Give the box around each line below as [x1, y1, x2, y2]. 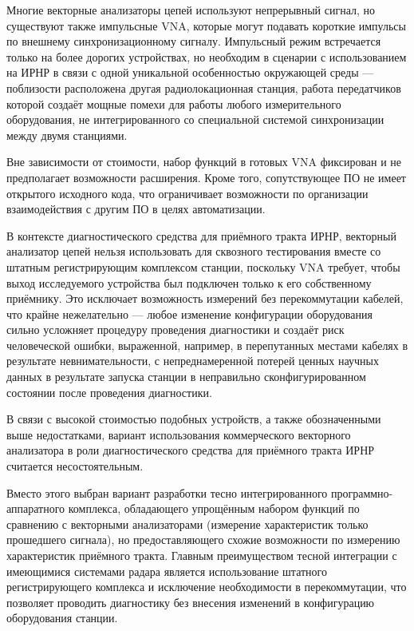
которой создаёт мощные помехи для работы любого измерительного [6, 95, 341, 112]
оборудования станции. [6, 609, 118, 626]
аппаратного [6, 500, 65, 517]
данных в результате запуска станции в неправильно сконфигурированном [6, 368, 366, 385]
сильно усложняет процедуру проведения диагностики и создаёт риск [6, 321, 345, 338]
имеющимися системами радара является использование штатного [6, 562, 328, 579]
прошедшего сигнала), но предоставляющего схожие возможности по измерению [6, 531, 400, 548]
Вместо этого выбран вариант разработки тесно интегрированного [6, 484, 328, 501]
